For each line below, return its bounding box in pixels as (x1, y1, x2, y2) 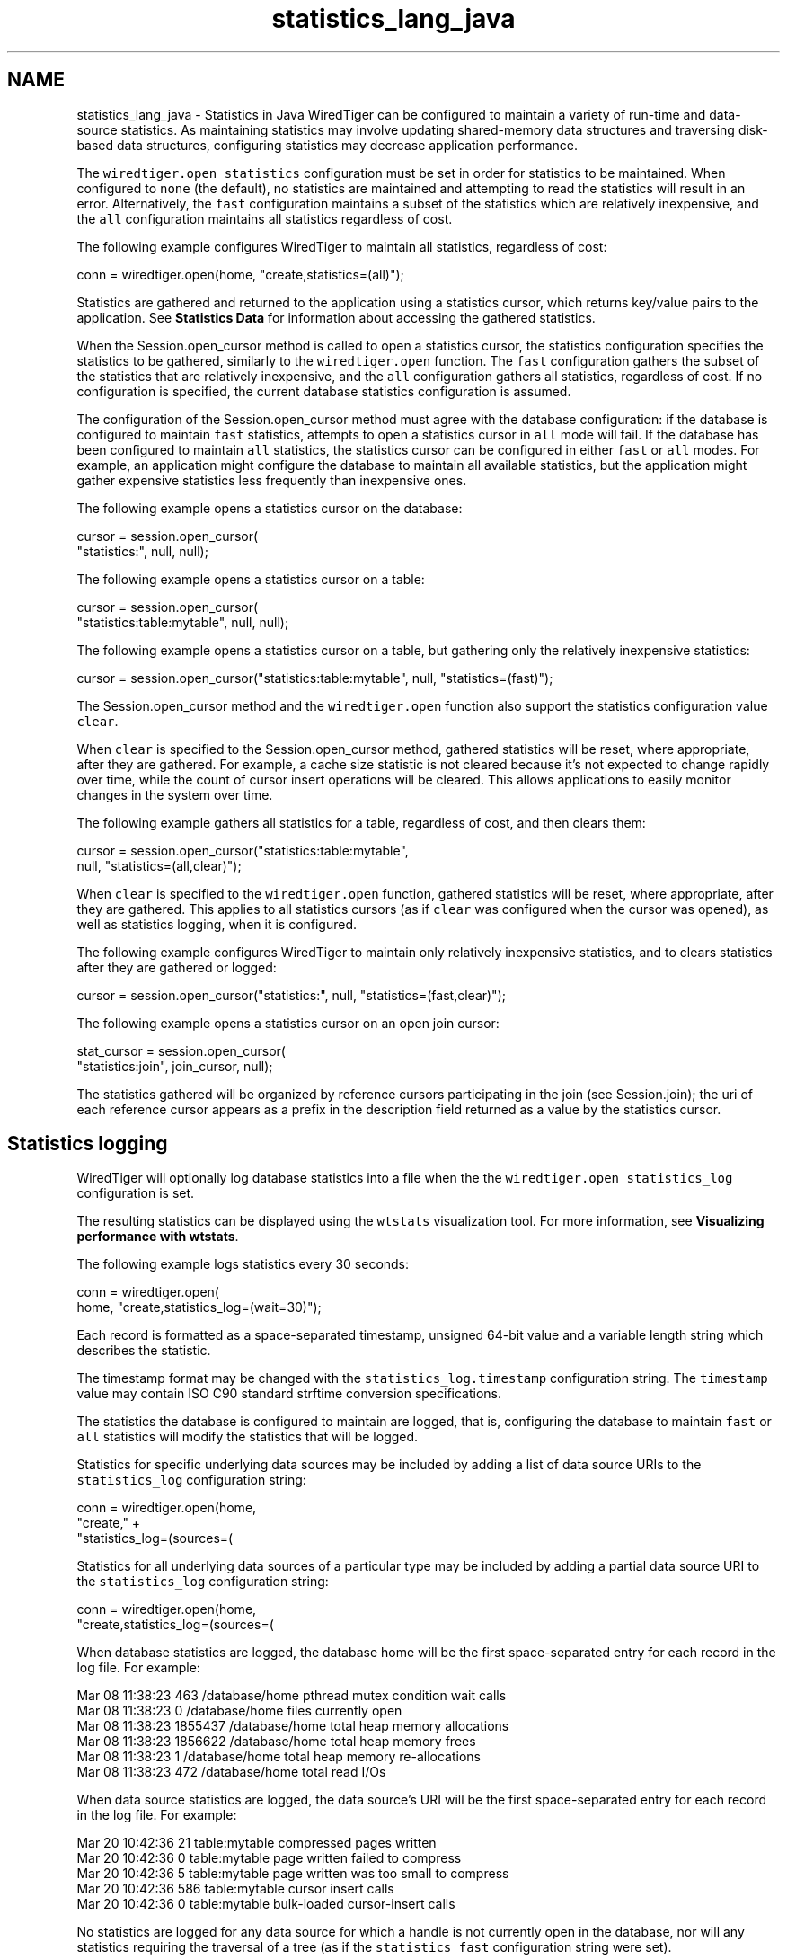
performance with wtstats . (76, 1228, 239, 1245)
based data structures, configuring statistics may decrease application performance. (76, 137, 579, 153)
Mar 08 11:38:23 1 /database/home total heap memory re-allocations (76, 1749, 481, 1765)
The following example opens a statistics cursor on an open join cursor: (76, 1015, 500, 1031)
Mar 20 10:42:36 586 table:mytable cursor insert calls (76, 1881, 394, 1897)
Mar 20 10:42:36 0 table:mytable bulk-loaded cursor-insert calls (76, 1896, 455, 1912)
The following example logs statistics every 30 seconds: (76, 1256, 410, 1272)
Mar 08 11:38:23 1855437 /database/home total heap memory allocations (76, 1718, 509, 1734)
